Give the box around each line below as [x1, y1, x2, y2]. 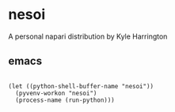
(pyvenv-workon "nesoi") [15, 89, 97, 97]
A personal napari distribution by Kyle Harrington [8, 32, 168, 41]
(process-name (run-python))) [15, 96, 115, 104]
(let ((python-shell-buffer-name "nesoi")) [8, 82, 154, 90]
